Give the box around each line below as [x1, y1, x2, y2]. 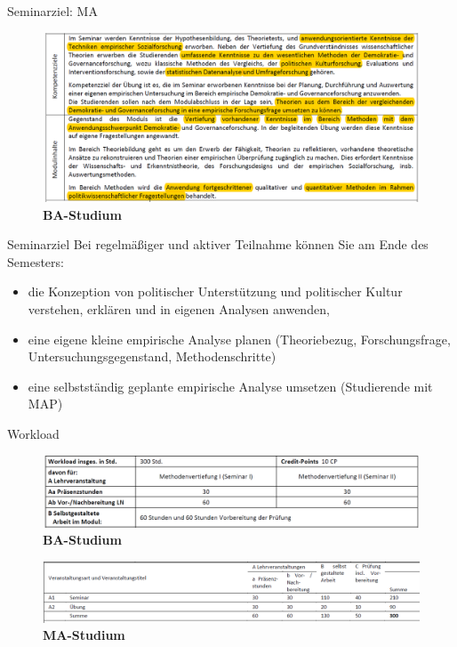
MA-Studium [43, 626, 125, 644]
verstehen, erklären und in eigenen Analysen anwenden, [28, 300, 330, 319]
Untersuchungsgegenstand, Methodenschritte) [28, 347, 277, 366]
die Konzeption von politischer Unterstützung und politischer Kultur [28, 282, 403, 301]
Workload [7, 425, 60, 442]
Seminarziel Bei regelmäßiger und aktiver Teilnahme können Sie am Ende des [7, 235, 429, 254]
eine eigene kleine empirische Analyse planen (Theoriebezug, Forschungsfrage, [28, 329, 451, 348]
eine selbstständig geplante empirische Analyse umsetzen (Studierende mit [28, 376, 433, 395]
